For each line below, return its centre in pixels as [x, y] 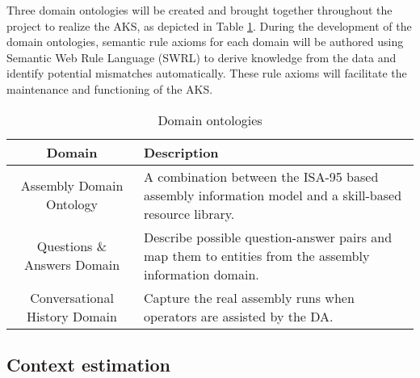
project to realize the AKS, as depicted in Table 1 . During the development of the [209, 25]
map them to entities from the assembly [256, 255]
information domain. [201, 274]
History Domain [72, 316]
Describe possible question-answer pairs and [268, 237]
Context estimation [89, 364]
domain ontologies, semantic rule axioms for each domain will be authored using [205, 42]
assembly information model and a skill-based [273, 195]
